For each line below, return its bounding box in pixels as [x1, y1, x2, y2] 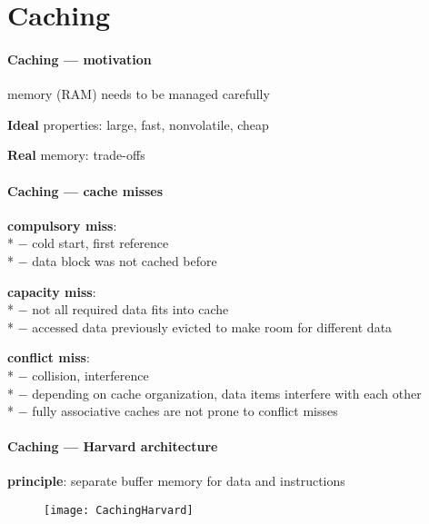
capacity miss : [7, 282, 96, 301]
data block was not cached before [32, 251, 217, 270]
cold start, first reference [32, 233, 169, 252]
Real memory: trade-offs [7, 145, 145, 164]
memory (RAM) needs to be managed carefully [7, 84, 270, 104]
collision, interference [32, 365, 149, 384]
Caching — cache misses [7, 181, 164, 200]
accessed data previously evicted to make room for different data [32, 317, 393, 336]
